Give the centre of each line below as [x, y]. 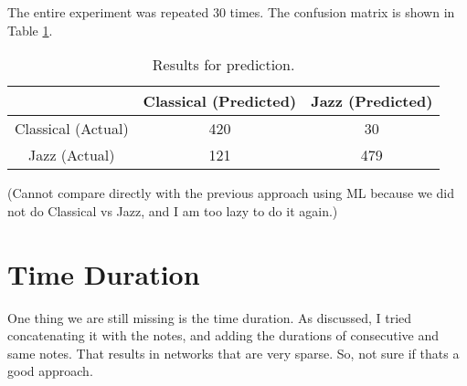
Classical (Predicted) [220, 101]
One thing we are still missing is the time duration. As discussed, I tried [210, 317]
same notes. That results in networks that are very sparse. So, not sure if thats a [233, 353]
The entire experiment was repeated [108, 12]
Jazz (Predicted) [372, 101]
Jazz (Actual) [72, 155]
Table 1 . [30, 30]
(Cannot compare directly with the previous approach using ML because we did [231, 193]
